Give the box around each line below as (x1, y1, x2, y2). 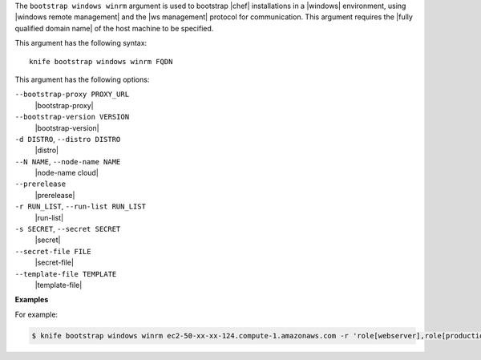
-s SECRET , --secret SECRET (14, 224, 121, 234)
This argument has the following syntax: (14, 38, 148, 48)
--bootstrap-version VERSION (14, 112, 130, 122)
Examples (14, 295, 49, 305)
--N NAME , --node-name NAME (14, 156, 121, 166)
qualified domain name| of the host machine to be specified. (14, 23, 214, 33)
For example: (14, 309, 59, 319)
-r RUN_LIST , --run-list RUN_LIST (14, 201, 146, 212)
